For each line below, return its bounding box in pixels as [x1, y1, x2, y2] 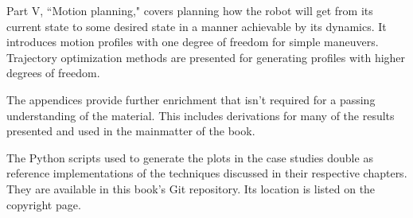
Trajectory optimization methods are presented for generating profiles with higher [6, 49, 406, 65]
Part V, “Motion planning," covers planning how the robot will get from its [6, 2, 373, 18]
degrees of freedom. [6, 64, 100, 81]
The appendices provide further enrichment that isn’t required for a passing [6, 91, 376, 107]
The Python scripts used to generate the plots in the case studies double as [6, 149, 373, 165]
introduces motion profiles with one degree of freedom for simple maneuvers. [6, 33, 379, 50]
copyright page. [6, 196, 81, 212]
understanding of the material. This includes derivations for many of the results [6, 107, 395, 123]
